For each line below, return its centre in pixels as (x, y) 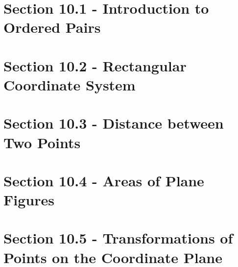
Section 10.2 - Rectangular (95, 65)
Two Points (42, 142)
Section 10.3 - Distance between (114, 123)
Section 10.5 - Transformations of (118, 238)
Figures (29, 200)
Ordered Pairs (52, 27)
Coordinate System (70, 84)
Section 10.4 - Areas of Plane (104, 180)
